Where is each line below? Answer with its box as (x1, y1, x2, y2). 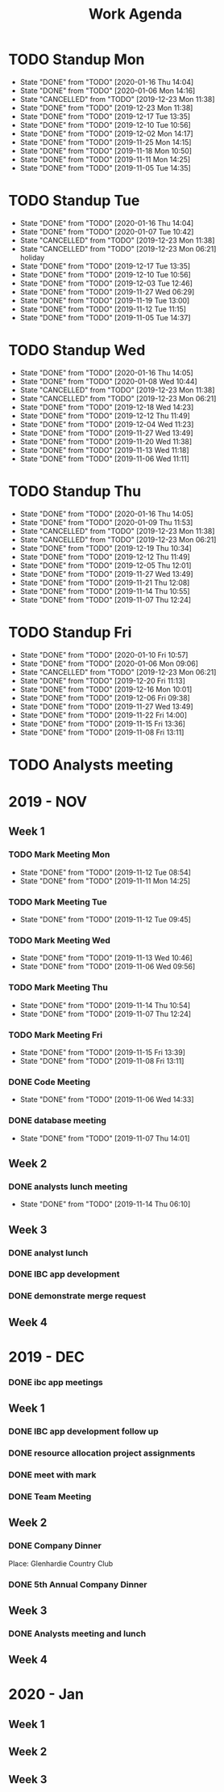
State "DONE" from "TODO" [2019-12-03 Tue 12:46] (19, 278, 193, 288)
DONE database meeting (8, 1115, 107, 1126)
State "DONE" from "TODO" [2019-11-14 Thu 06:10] (19, 1199, 191, 1209)
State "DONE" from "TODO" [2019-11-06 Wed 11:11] (19, 454, 189, 464)
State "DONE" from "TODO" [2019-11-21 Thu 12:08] (19, 578, 190, 587)
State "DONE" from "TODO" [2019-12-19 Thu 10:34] (19, 543, 192, 553)
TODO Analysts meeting (8, 756, 174, 773)
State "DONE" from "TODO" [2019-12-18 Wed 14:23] (19, 402, 194, 412)
